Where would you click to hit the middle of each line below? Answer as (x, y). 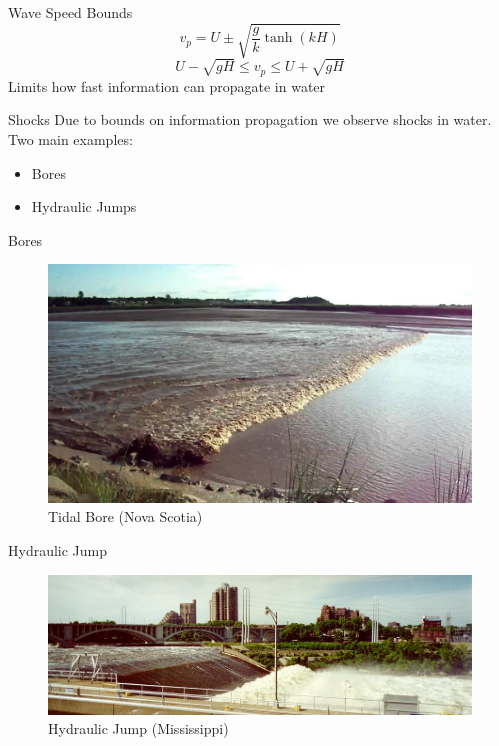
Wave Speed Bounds (70, 12)
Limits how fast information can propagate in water (167, 85)
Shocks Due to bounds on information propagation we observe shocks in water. (250, 119)
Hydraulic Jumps (84, 206)
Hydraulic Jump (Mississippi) (138, 728)
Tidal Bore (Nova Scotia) (125, 516)
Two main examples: (70, 138)
